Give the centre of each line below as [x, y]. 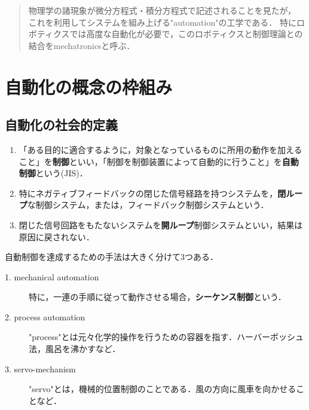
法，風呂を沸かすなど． [75, 349]
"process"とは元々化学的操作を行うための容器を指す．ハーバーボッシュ [166, 337]
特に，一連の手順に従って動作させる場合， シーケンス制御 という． [157, 297]
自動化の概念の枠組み [89, 86]
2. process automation [45, 316]
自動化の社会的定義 [61, 125]
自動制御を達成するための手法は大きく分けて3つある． [111, 257]
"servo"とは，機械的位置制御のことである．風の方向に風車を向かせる [163, 389]
